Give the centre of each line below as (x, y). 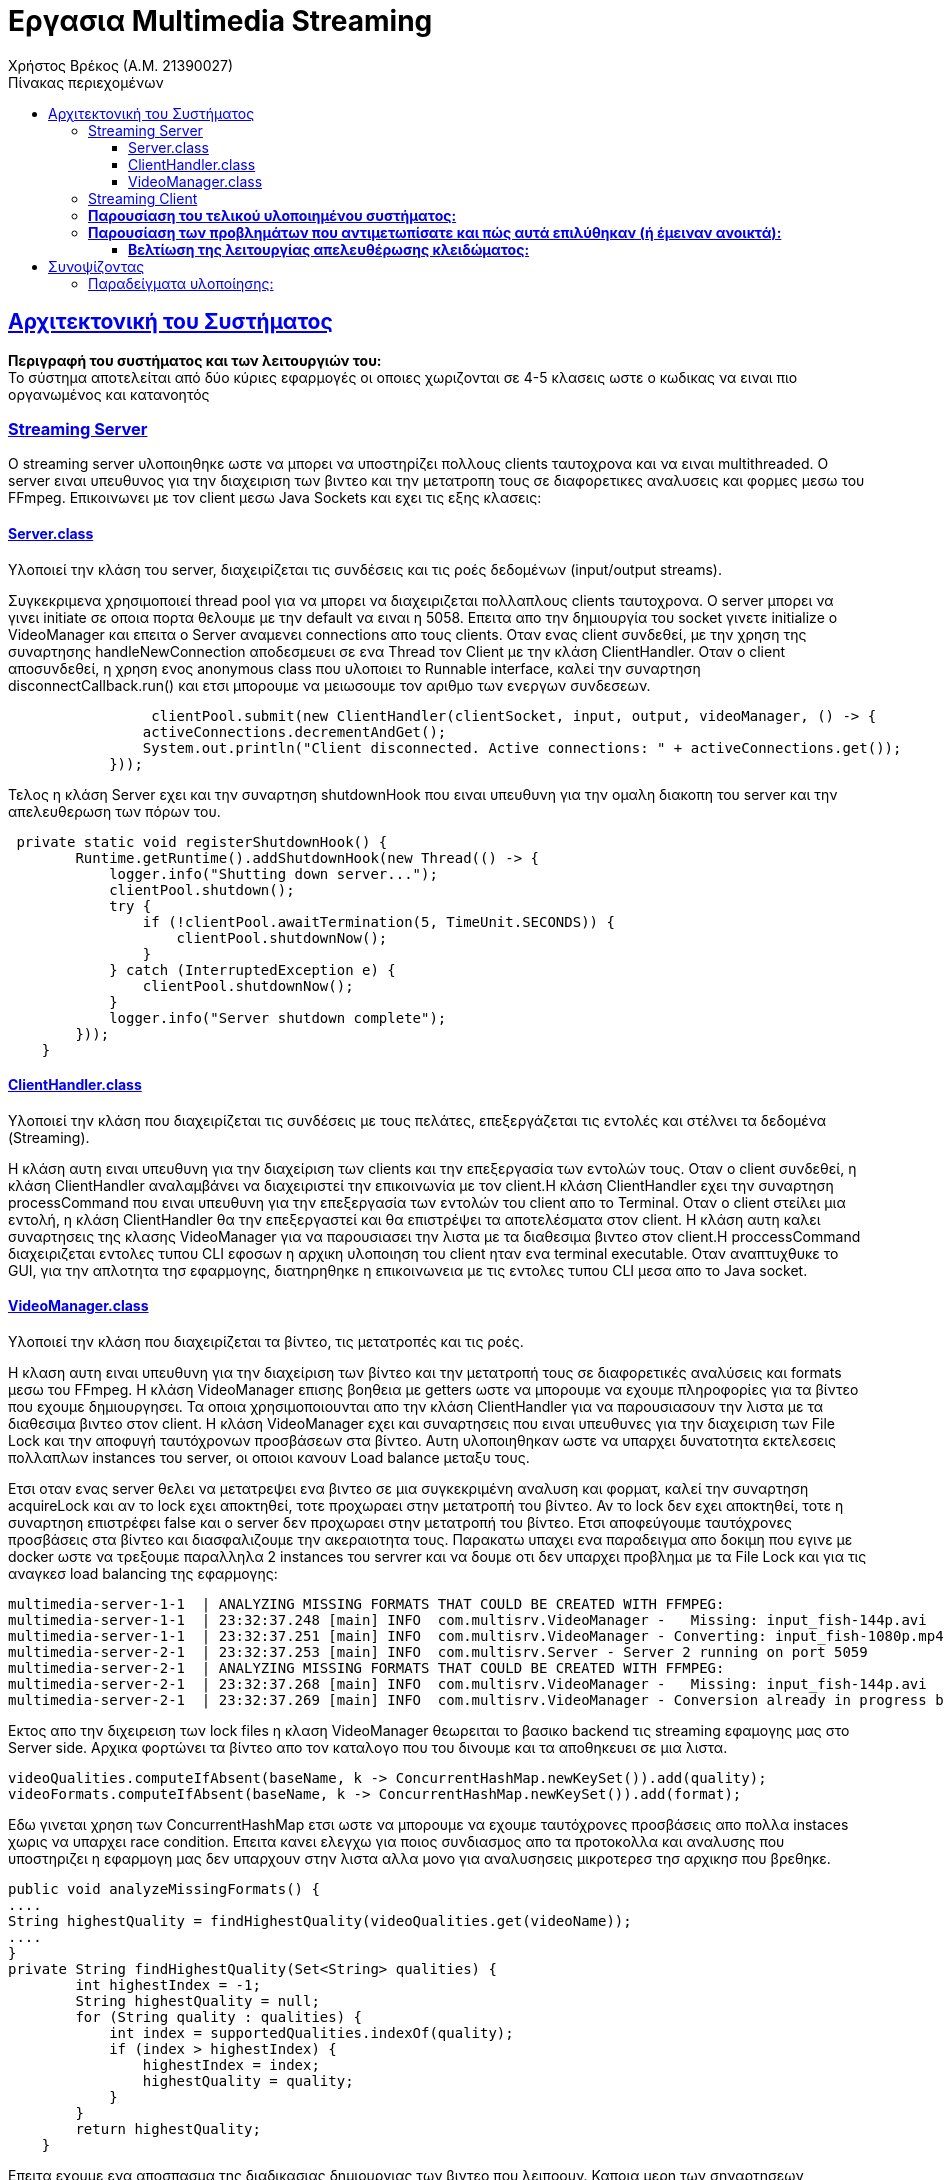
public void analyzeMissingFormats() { (164, 1889)
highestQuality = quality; (248, 2081)
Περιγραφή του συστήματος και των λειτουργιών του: (195, 360)
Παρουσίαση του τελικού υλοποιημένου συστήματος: (272, 215)
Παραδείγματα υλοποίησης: (181, 283)
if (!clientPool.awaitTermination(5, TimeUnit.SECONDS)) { (378, 921)
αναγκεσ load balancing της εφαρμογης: (143, 1573)
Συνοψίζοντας (96, 266)
